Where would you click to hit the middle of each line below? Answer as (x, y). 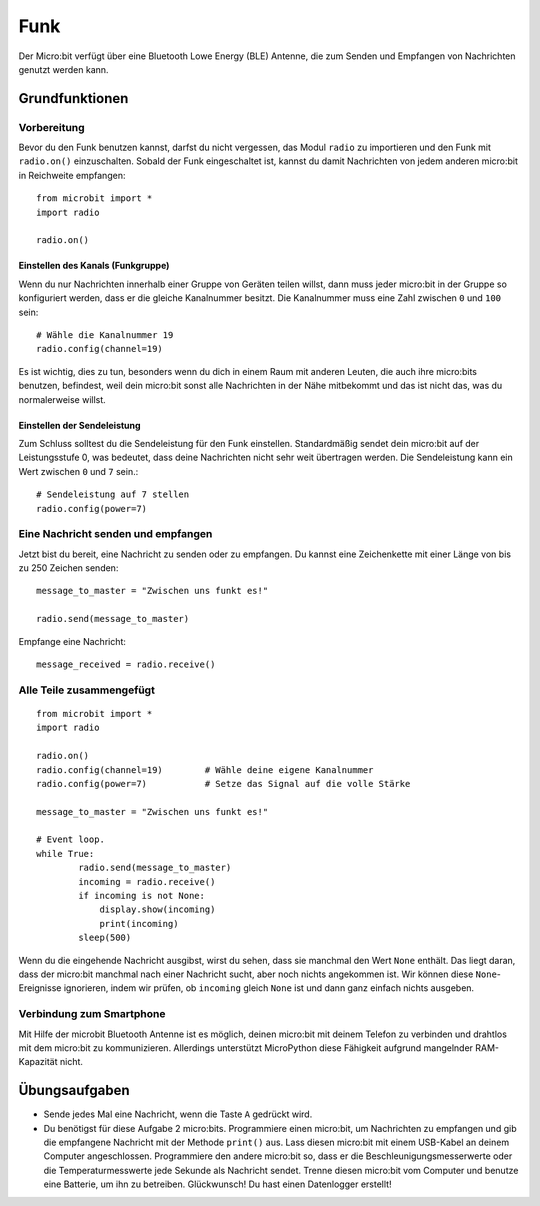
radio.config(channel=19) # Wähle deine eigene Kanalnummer (205, 769)
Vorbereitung (51, 127)
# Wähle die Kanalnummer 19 (105, 335)
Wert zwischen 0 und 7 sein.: (78, 471)
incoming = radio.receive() (147, 881)
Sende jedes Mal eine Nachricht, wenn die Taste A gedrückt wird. (178, 1114)
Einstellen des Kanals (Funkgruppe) (94, 266)
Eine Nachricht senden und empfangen (115, 534)
